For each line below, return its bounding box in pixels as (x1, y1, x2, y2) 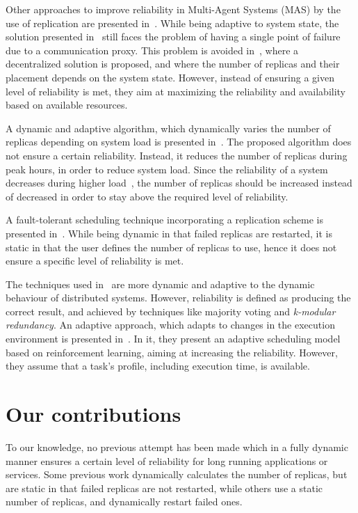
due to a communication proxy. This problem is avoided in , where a (6, 42, 299, 57)
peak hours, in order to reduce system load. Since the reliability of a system (6, 161, 328, 176)
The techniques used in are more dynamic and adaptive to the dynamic (6, 276, 315, 291)
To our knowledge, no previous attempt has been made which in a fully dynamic (6, 439, 348, 454)
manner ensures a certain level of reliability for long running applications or (6, 453, 328, 468)
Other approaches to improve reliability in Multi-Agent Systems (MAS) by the (6, 2, 341, 16)
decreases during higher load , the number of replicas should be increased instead (6, 175, 352, 190)
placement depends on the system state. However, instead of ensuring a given (6, 70, 334, 84)
